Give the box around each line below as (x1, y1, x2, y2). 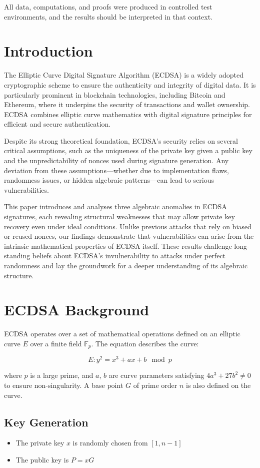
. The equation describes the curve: (91, 338, 199, 348)
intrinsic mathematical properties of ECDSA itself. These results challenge (4, 240, 232, 251)
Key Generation (4, 414, 88, 429)
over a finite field (30, 338, 82, 348)
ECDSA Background (4, 299, 149, 320)
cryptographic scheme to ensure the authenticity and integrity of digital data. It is (4, 79, 256, 90)
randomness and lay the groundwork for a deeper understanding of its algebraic (4, 260, 248, 270)
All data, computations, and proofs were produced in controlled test (4, 2, 212, 12)
